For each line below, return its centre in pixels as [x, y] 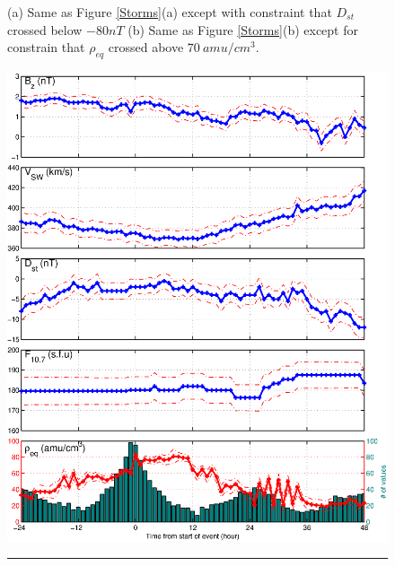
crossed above [146, 47]
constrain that [46, 47]
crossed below [45, 29]
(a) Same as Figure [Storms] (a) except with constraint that [170, 12]
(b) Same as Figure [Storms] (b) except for [243, 29]
